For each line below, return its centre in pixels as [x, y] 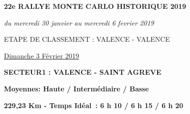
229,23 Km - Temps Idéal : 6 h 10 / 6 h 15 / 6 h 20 [94, 105]
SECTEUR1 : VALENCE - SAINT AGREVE [83, 72]
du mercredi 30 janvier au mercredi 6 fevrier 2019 [79, 22]
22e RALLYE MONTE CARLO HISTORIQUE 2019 [95, 6]
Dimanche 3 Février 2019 [41, 55]
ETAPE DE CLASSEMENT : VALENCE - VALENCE [87, 39]
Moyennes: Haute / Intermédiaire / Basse [77, 88]
